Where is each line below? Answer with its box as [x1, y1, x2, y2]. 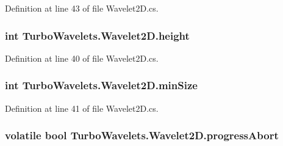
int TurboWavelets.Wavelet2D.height [5, 27, 190, 43]
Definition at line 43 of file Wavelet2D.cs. [5, 2, 159, 14]
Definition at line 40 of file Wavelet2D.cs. [5, 51, 159, 64]
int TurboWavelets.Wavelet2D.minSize [5, 78, 198, 93]
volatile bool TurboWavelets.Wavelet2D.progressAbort [5, 128, 279, 143]
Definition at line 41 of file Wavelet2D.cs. [5, 101, 159, 114]
